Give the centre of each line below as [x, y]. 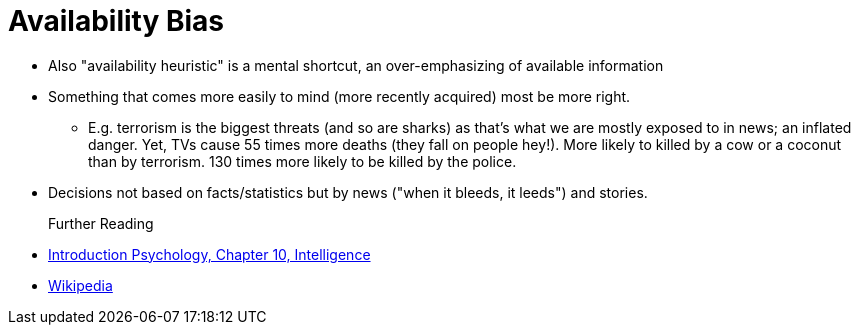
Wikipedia [80, 285]
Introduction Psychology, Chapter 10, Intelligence [209, 254]
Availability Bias [116, 21]
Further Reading [101, 223]
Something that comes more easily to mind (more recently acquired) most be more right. [339, 96]
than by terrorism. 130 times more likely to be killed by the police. [302, 161]
